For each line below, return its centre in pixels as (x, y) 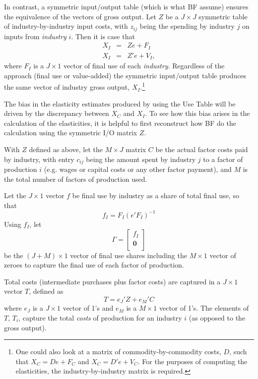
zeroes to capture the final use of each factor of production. (94, 265)
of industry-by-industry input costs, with (66, 26)
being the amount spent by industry (141, 159)
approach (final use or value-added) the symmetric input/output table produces (125, 75)
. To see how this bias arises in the (197, 113)
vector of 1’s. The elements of (204, 308)
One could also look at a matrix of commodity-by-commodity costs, (118, 352)
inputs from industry (35, 36)
